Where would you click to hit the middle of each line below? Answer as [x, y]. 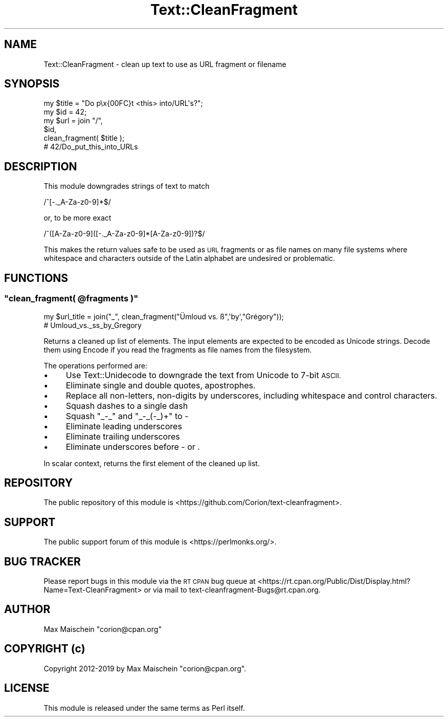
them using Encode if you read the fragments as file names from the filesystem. [178, 349]
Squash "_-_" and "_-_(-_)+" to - [127, 416]
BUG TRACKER [42, 561]
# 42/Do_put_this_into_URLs [91, 147]
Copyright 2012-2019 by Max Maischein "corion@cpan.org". [145, 668]
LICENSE [27, 688]
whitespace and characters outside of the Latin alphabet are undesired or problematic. [189, 258]
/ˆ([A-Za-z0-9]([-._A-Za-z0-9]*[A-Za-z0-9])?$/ [124, 234]
